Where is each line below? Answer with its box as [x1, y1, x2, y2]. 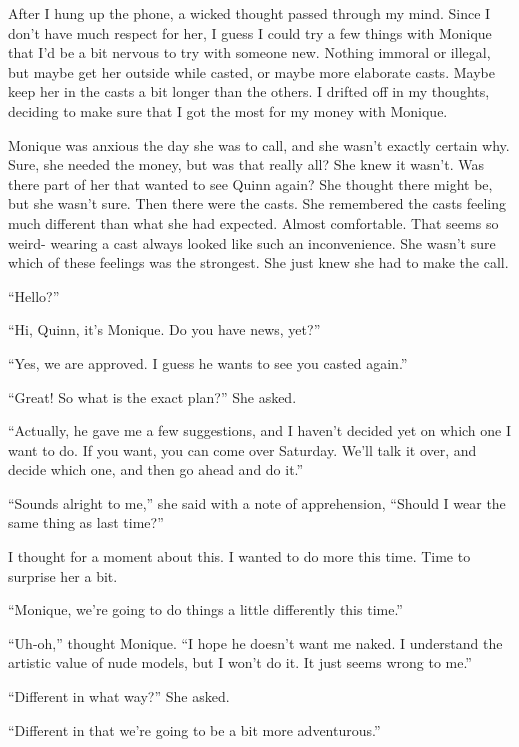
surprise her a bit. [8, 565, 118, 586]
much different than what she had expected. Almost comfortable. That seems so [8, 212, 499, 233]
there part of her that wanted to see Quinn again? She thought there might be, [8, 173, 493, 194]
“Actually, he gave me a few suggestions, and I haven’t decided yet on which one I [8, 420, 512, 441]
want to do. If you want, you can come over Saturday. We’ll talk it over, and [8, 439, 477, 460]
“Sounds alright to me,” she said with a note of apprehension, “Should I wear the [8, 492, 506, 513]
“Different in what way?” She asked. [8, 686, 230, 707]
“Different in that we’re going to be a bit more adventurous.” [8, 719, 381, 740]
